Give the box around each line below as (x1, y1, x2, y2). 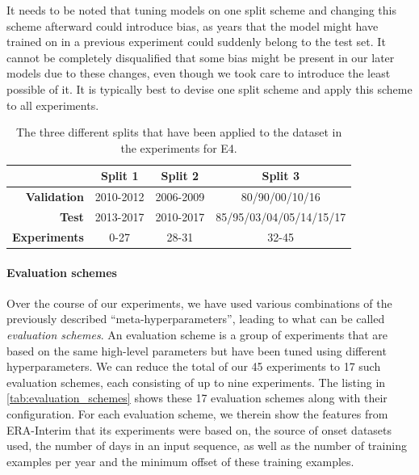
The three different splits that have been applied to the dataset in (16, 124, 342, 141)
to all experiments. (6, 96, 99, 113)
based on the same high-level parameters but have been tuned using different (6, 342, 387, 359)
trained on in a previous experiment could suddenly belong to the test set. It (6, 33, 386, 50)
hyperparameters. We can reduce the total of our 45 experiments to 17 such (6, 358, 381, 375)
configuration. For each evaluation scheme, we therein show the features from (6, 405, 388, 422)
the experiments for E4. (120, 139, 237, 156)
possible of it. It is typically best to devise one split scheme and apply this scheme (6, 80, 413, 97)
